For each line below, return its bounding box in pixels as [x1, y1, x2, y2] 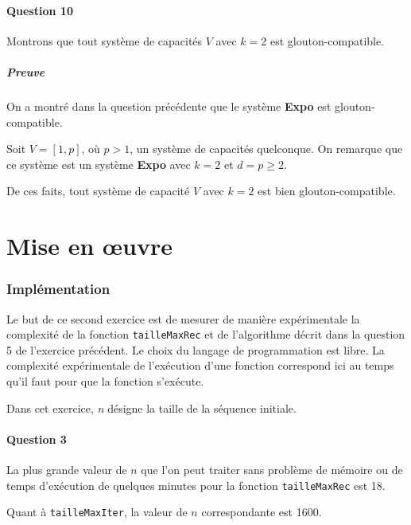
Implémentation [6, 279, 111, 299]
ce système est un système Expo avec [6, 155, 191, 172]
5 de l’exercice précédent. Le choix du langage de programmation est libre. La [6, 341, 385, 358]
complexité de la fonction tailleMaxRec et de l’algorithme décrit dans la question [6, 326, 405, 343]
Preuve [6, 63, 45, 80]
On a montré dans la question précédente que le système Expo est [6, 97, 332, 114]
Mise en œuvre [6, 229, 173, 262]
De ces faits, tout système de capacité [6, 182, 190, 199]
